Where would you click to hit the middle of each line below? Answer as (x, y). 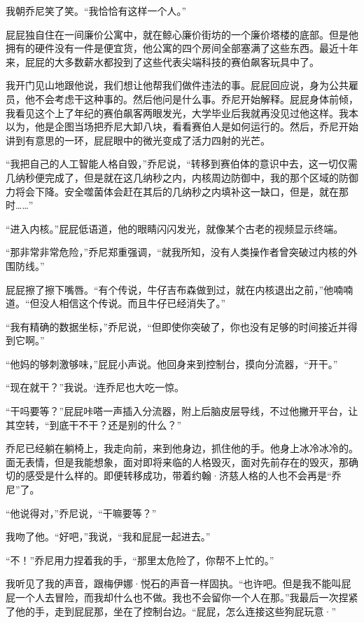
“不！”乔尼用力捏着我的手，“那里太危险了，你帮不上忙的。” (140, 560)
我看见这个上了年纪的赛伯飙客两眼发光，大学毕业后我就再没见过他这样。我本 (182, 112)
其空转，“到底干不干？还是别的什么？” (94, 424)
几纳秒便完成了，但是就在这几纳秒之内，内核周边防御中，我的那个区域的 (172, 177)
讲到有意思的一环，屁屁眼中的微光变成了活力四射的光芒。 (138, 140)
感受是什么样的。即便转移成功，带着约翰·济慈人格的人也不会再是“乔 (183, 475)
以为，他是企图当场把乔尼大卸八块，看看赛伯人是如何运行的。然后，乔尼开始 (182, 126)
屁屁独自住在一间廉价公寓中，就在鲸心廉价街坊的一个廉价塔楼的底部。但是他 (182, 34)
